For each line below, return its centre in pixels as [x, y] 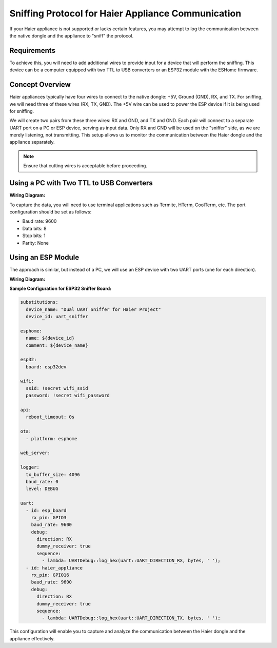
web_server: [35, 453]
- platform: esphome [52, 438]
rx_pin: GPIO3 [49, 517]
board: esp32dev [46, 367]
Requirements [33, 51]
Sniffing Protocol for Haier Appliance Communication [125, 13]
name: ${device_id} [50, 338]
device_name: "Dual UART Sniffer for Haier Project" [93, 309]
